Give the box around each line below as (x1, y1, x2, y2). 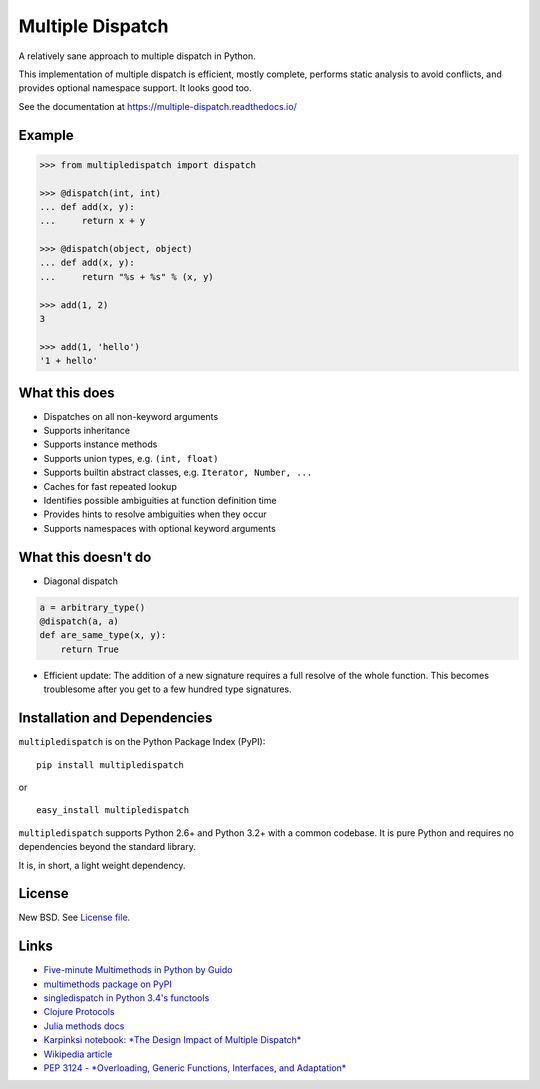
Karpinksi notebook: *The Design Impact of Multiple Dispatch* (43, 1034, 302, 1046)
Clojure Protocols (43, 1006, 115, 1018)
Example (18, 126, 74, 144)
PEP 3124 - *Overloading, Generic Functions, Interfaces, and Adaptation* (43, 1062, 347, 1074)
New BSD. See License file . (18, 911, 131, 924)
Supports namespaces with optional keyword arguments (43, 522, 277, 534)
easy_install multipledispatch (36, 805, 190, 816)
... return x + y (39, 215, 146, 227)
